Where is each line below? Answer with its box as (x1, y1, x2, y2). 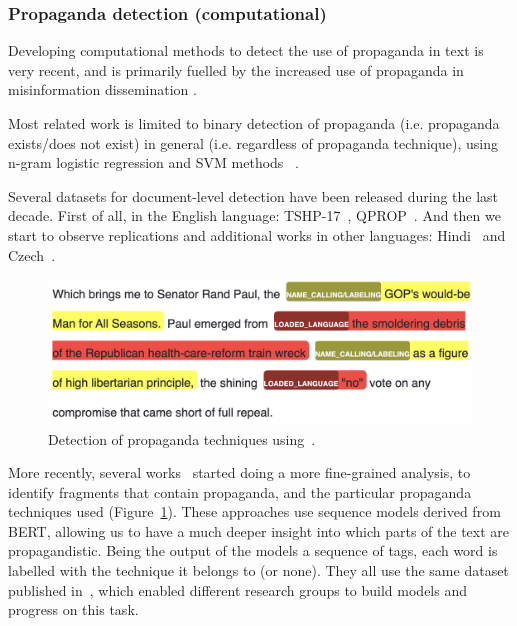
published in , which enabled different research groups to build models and (8, 579, 468, 600)
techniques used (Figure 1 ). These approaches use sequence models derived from (8, 501, 501, 522)
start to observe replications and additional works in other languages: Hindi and (8, 224, 506, 245)
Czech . (8, 244, 56, 265)
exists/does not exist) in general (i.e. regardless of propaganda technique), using (8, 132, 498, 153)
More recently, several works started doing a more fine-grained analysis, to (8, 462, 471, 483)
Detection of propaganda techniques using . (48, 428, 316, 449)
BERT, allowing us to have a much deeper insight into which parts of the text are (8, 520, 510, 541)
